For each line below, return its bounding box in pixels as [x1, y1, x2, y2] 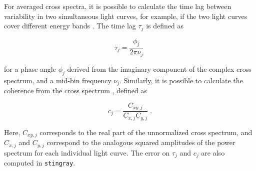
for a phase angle [4, 63, 56, 74]
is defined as [146, 20, 183, 31]
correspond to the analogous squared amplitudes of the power [46, 137, 235, 148]
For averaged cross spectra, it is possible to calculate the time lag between [4, 1, 231, 11]
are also [201, 147, 225, 158]
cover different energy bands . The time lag [4, 20, 136, 31]
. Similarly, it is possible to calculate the [119, 75, 243, 85]
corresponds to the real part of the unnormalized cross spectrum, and [39, 127, 252, 137]
